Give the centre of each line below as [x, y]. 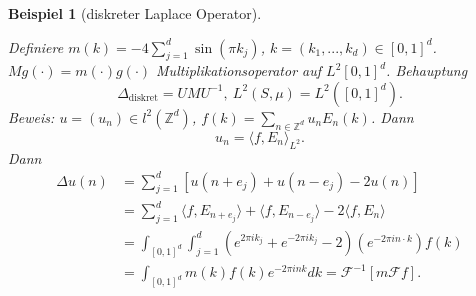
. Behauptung [427, 70]
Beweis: [31, 116]
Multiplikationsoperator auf [239, 70]
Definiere [36, 46]
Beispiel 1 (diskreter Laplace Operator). [135, 13]
